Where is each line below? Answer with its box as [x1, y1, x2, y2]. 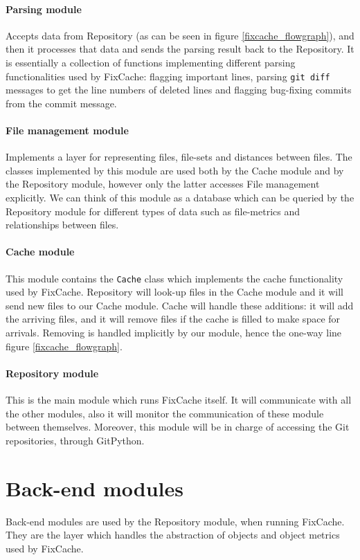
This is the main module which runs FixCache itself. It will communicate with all [6, 392, 352, 406]
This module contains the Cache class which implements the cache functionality [6, 271, 343, 285]
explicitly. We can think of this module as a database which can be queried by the [6, 190, 354, 204]
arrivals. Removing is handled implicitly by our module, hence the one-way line [6, 325, 342, 340]
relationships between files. [6, 217, 119, 232]
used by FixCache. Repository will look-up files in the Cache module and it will [6, 284, 343, 299]
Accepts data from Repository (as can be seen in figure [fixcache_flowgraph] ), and [6, 28, 354, 42]
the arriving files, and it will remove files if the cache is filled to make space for [6, 311, 341, 326]
